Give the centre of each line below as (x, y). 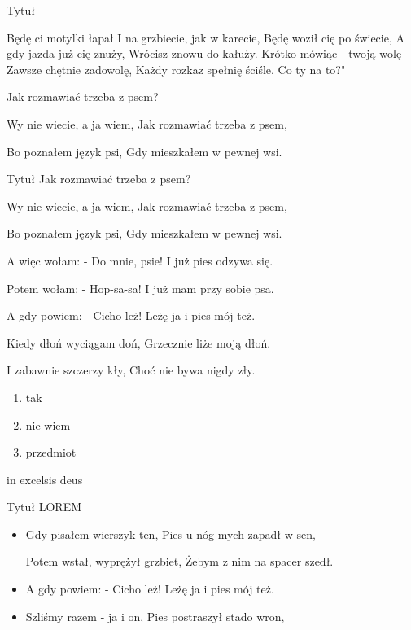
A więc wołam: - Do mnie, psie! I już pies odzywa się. (140, 260)
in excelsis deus (45, 479)
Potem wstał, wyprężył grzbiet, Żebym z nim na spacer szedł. (179, 561)
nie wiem (48, 424)
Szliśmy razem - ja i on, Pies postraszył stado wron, (155, 616)
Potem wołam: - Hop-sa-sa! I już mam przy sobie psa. (140, 288)
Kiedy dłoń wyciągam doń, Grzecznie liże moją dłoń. (139, 342)
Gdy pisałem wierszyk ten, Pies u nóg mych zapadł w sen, (171, 534)
